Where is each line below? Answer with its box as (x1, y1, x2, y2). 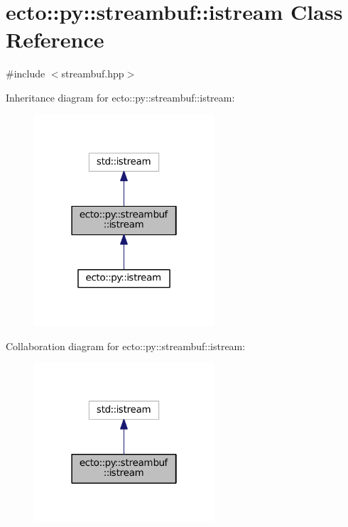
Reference (6, 25, 104, 54)
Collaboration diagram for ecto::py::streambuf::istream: (6, 338, 246, 353)
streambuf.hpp (61, 66, 124, 81)
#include (6, 66, 45, 81)
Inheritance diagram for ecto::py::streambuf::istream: (6, 89, 235, 104)
